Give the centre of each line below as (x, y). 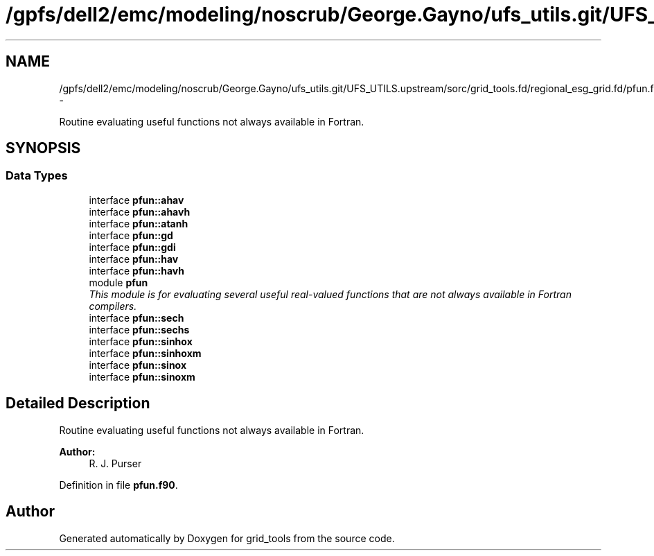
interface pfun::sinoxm (142, 376)
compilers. (113, 306)
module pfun (118, 282)
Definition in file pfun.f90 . (118, 485)
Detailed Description (78, 403)
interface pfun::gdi (132, 247)
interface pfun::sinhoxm (145, 353)
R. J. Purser (115, 463)
